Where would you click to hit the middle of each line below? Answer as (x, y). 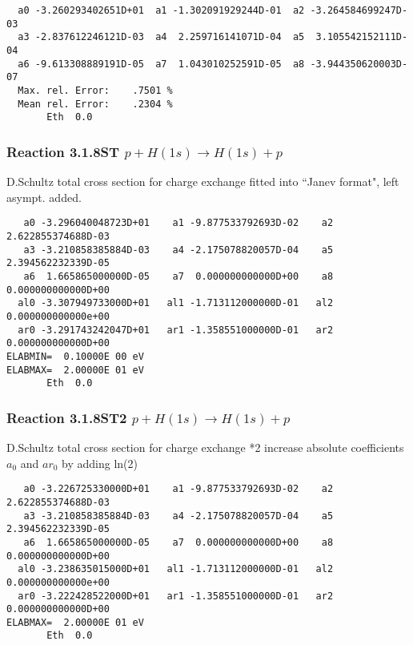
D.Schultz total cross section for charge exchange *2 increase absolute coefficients (205, 447)
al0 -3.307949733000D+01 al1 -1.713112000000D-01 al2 (176, 303)
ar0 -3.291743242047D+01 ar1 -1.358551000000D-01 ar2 (176, 330)
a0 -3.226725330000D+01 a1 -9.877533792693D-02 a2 (178, 489)
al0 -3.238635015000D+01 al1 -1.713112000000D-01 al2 (176, 569)
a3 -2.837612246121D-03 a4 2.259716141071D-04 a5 (161, 37)
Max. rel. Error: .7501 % (95, 90)
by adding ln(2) (100, 463)
